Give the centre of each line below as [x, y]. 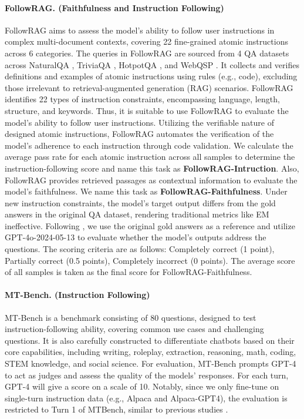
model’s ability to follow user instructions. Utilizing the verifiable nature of [140, 122]
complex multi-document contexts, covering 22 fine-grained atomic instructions [146, 41]
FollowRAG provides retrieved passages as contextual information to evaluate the [151, 180]
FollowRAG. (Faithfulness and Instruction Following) [114, 7]
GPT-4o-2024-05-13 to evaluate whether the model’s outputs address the [136, 237]
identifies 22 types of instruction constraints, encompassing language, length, [142, 99]
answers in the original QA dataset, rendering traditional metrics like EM [137, 214]
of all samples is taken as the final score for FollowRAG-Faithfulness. [129, 272]
